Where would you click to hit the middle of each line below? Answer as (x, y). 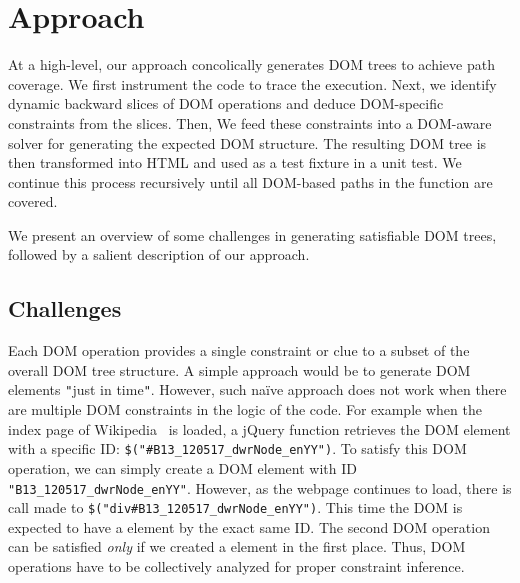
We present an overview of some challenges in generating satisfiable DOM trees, (252, 234)
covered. (33, 201)
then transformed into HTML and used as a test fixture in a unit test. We (235, 162)
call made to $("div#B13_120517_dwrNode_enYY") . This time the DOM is (235, 507)
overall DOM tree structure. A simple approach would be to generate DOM (239, 369)
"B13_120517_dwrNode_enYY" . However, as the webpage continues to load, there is (260, 487)
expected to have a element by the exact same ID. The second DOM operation (249, 526)
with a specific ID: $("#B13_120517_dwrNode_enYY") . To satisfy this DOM (237, 448)
